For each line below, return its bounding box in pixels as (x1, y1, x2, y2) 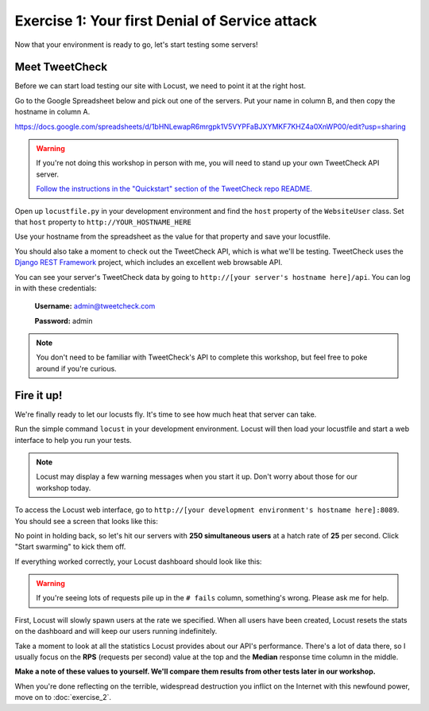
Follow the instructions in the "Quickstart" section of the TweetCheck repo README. (36, 184, 313, 194)
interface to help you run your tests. (14, 435, 133, 445)
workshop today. (36, 483, 91, 492)
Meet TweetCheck (14, 60, 107, 74)
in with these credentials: (14, 283, 97, 293)
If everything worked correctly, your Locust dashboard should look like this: (14, 557, 262, 566)
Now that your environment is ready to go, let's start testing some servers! (14, 40, 258, 49)
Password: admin (34, 316, 93, 325)
